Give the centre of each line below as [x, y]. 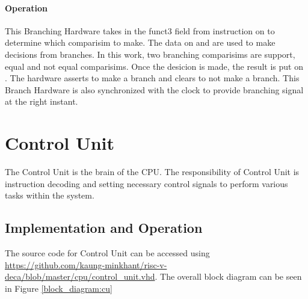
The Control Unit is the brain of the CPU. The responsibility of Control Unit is [152, 172]
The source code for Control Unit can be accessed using [107, 253]
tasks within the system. [50, 195]
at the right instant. [42, 101]
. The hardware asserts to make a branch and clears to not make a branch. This [152, 78]
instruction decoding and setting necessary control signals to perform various [146, 183]
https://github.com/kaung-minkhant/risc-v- [86, 264]
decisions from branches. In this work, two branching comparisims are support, [150, 54]
